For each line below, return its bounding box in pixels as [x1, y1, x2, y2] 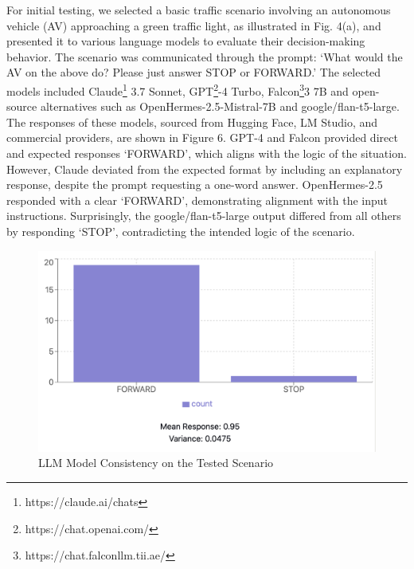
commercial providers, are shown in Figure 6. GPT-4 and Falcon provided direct [6, 129, 398, 146]
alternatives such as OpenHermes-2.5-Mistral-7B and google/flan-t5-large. [40, 98, 400, 115]
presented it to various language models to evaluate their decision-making [6, 33, 365, 49]
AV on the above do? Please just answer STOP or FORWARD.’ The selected [6, 64, 381, 80]
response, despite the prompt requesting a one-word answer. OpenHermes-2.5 [6, 176, 383, 193]
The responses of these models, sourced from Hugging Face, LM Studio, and [6, 113, 378, 130]
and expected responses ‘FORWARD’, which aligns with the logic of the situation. [6, 145, 407, 161]
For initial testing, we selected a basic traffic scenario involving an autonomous [6, 2, 391, 18]
